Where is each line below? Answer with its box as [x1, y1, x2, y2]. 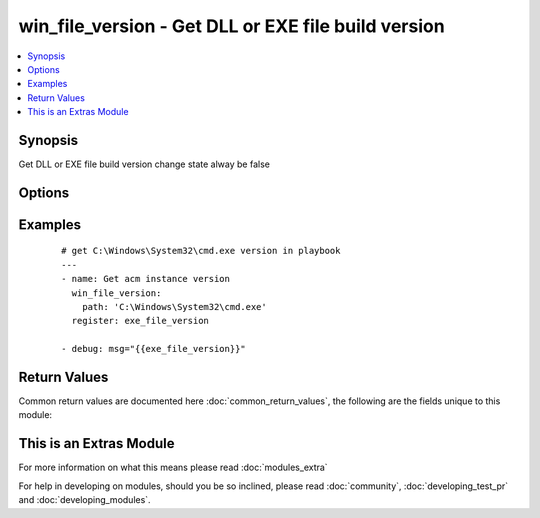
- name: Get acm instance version [61, 273, 230, 285]
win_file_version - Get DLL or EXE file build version [18, 15, 445, 37]
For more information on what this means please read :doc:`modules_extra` [18, 461, 329, 474]
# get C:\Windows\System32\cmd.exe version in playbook [61, 245, 341, 257]
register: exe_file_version [71, 315, 210, 327]
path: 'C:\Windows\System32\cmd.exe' [81, 301, 267, 312]
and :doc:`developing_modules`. [18, 494, 151, 506]
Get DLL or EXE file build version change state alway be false [18, 158, 270, 170]
